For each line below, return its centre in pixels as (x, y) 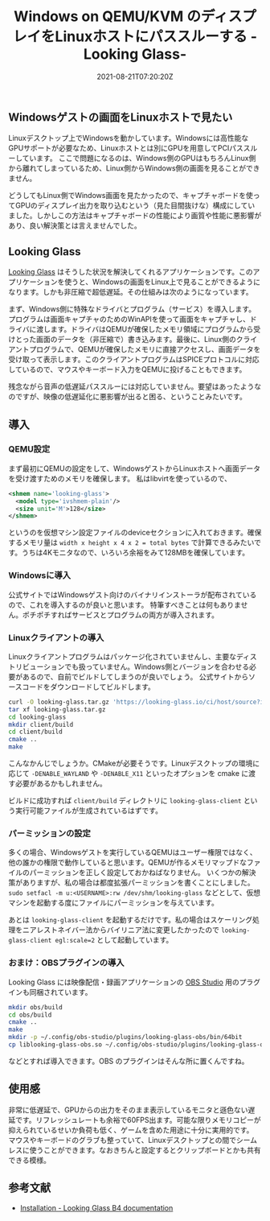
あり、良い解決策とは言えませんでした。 (75, 225)
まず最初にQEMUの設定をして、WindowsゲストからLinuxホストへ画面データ (135, 468)
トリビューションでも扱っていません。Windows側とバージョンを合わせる (129, 666)
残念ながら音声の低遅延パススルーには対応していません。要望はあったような (135, 386)
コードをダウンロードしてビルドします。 (88, 687)
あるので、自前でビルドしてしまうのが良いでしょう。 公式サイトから (135, 676)
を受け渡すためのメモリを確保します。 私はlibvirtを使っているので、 (120, 478)
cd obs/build (30, 1015)
